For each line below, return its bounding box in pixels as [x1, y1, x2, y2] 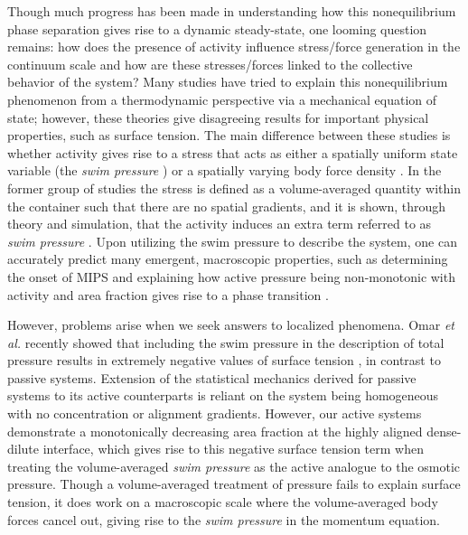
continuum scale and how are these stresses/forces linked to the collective [7, 54, 413, 73]
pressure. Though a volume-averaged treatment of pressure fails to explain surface [7, 474, 461, 493]
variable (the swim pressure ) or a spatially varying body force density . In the [7, 161, 442, 180]
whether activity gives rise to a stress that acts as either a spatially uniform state [7, 143, 458, 162]
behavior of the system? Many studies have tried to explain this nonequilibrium [7, 72, 448, 91]
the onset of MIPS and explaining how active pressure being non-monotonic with [7, 267, 455, 286]
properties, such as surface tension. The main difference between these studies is [7, 126, 451, 145]
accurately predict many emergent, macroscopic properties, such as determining [7, 249, 448, 268]
